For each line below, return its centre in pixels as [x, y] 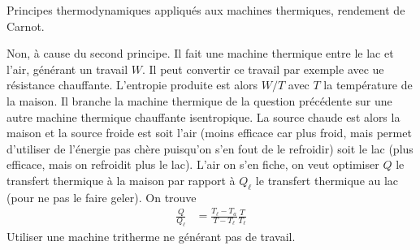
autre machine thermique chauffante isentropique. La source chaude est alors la [204, 116]
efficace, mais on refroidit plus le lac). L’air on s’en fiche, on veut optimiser [193, 164]
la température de [368, 85]
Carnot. [26, 26]
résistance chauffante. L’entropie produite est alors [132, 85]
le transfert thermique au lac [327, 180]
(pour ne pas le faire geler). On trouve [102, 197]
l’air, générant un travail [67, 69]
